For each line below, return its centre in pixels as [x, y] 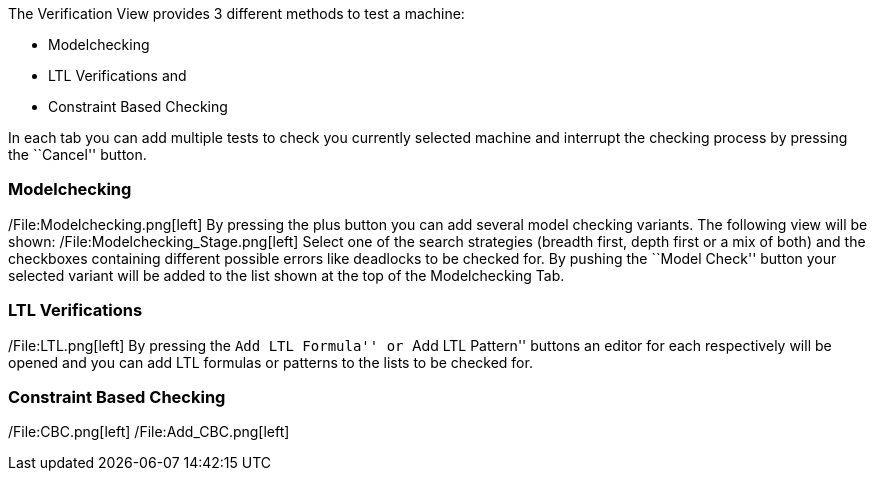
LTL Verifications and [117, 75]
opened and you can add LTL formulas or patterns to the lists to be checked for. [270, 362]
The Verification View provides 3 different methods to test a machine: [236, 13]
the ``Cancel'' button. [77, 154]
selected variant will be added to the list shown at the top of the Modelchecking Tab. [286, 275]
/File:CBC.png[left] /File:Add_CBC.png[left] [149, 432]
